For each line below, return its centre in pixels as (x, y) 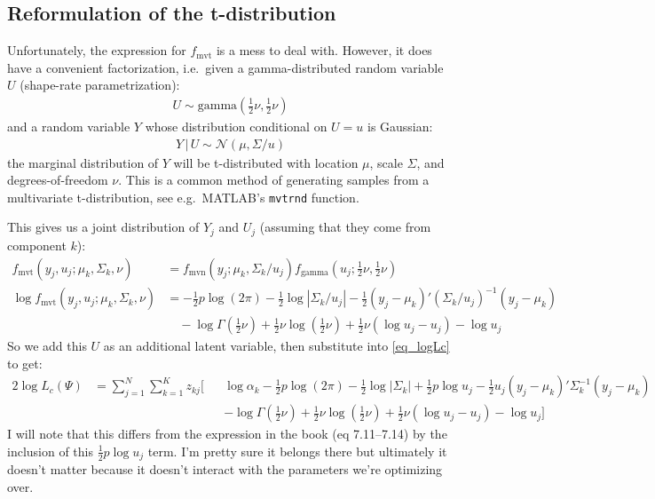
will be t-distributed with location (266, 162)
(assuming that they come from (345, 227)
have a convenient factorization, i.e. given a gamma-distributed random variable (225, 67)
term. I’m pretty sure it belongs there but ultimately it (297, 451)
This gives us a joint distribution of (103, 227)
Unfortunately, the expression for (97, 50)
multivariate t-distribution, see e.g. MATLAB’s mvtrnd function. (183, 197)
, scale (386, 162)
